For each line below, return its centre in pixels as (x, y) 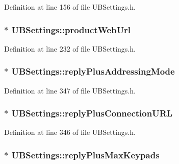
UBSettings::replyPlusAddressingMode (93, 71)
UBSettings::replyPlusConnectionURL (92, 113)
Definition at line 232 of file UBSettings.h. (70, 48)
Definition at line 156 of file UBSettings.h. (70, 7)
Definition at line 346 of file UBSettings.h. (70, 132)
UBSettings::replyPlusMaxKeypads (85, 155)
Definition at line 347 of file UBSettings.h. (70, 90)
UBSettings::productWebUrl (71, 29)
